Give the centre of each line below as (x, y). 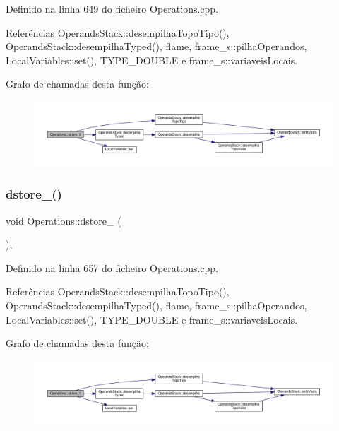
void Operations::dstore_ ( (64, 220)
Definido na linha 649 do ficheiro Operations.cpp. (112, 8)
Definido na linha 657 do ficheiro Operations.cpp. (112, 267)
